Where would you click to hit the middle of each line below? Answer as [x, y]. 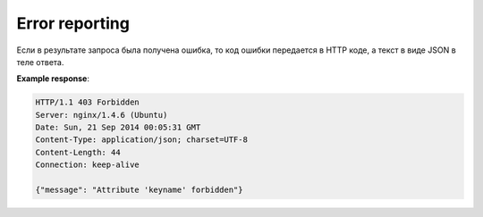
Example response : [53, 79]
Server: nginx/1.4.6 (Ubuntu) [102, 115]
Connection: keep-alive [88, 165]
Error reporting [73, 23]
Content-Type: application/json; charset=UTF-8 [141, 140]
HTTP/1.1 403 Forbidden [88, 102]
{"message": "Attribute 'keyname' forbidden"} [139, 190]
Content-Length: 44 [78, 152]
